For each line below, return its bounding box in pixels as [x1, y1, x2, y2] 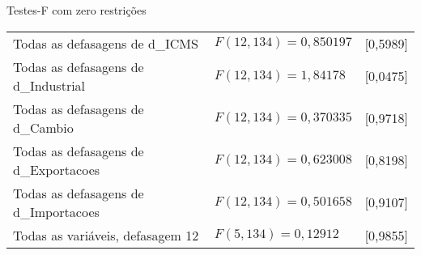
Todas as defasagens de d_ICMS [13, 33, 198, 53]
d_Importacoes [13, 202, 100, 221]
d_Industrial [13, 75, 86, 95]
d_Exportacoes [13, 159, 100, 179]
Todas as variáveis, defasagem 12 [13, 225, 199, 244]
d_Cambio [13, 117, 74, 137]
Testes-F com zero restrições [6, 2, 147, 18]
